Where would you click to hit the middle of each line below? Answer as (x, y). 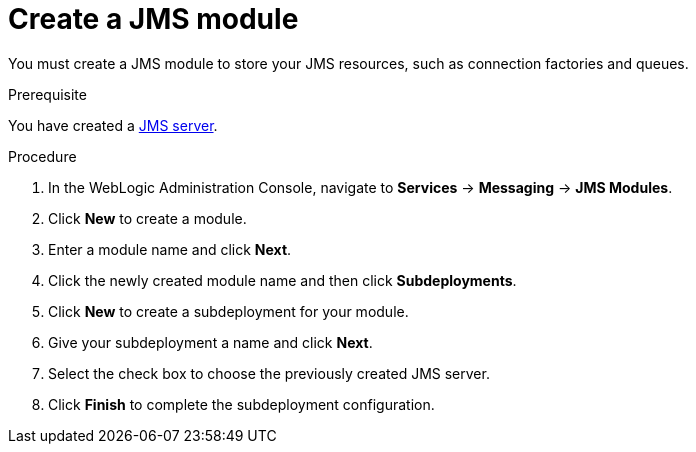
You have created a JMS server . (113, 125)
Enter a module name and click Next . (170, 249)
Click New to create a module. (147, 218)
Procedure (42, 156)
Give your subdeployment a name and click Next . (210, 342)
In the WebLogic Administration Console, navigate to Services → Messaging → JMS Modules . (360, 187)
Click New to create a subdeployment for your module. (228, 311)
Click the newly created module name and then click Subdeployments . (282, 280)
